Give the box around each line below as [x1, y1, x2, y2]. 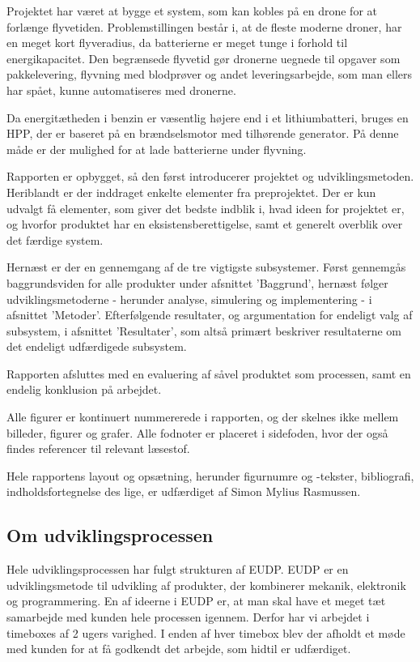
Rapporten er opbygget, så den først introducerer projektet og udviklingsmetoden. [6, 168, 414, 185]
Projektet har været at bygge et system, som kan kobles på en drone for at [6, 2, 377, 19]
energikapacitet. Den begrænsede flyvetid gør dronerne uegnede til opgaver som [6, 49, 401, 66]
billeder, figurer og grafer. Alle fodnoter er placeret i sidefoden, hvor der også [6, 424, 388, 441]
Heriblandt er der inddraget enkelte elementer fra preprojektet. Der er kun [6, 183, 376, 200]
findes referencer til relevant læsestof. [6, 440, 190, 457]
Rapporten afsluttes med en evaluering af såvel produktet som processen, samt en [6, 365, 411, 382]
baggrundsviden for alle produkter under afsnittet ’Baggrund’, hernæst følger [6, 274, 388, 291]
